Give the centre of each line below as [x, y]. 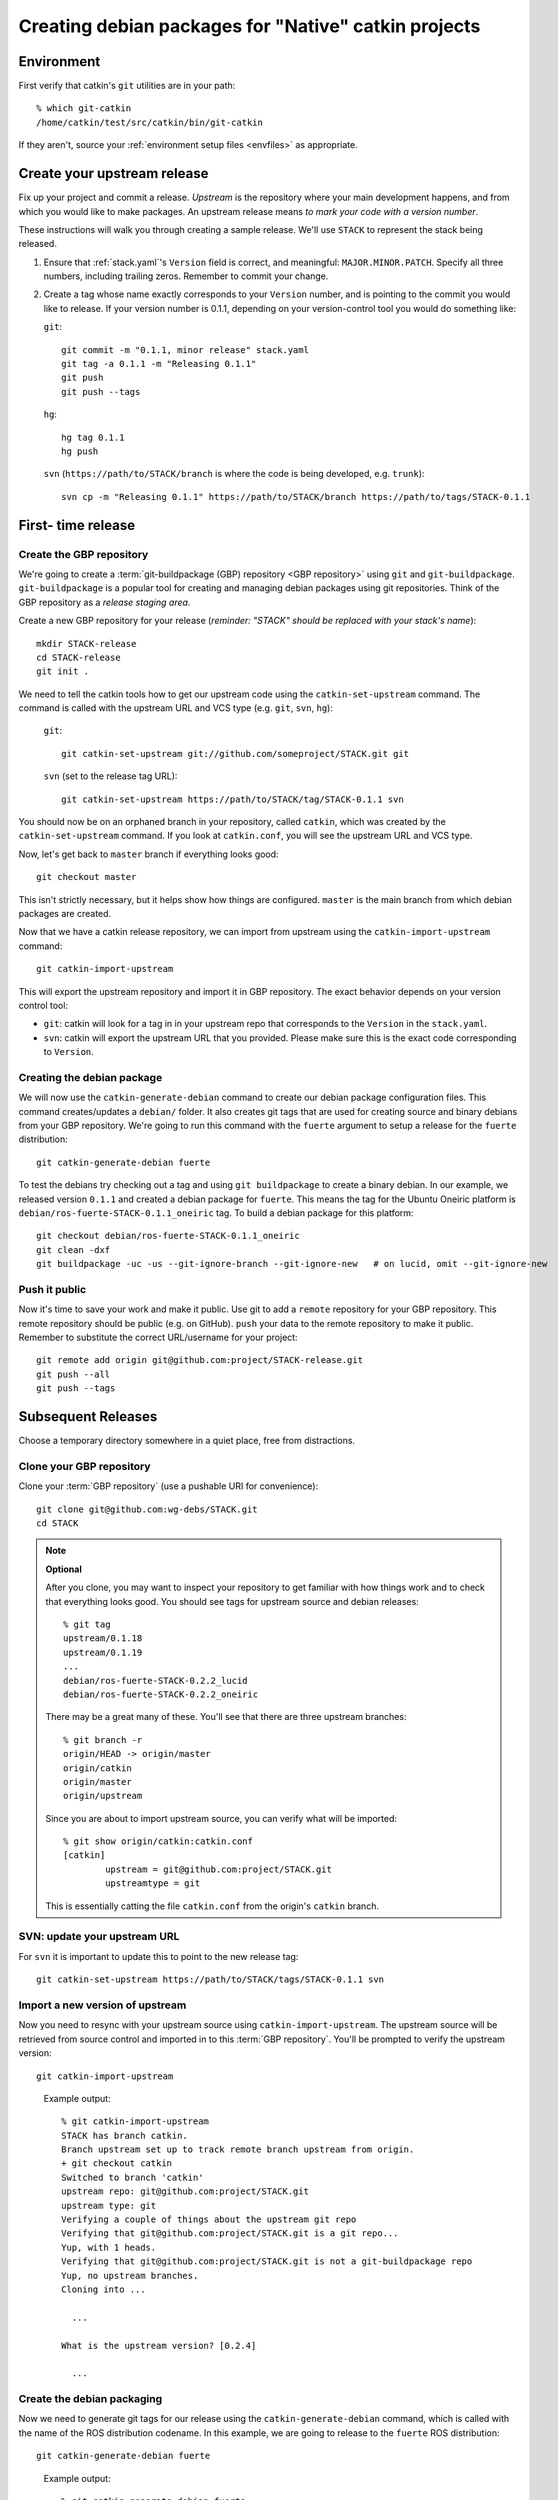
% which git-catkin [84, 108]
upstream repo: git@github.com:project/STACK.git [185, 2191]
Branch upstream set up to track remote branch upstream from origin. [238, 2149]
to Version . [68, 1052]
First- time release [76, 525]
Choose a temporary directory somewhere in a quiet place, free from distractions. [186, 1441]
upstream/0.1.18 [103, 1638]
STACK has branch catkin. [125, 2135]
